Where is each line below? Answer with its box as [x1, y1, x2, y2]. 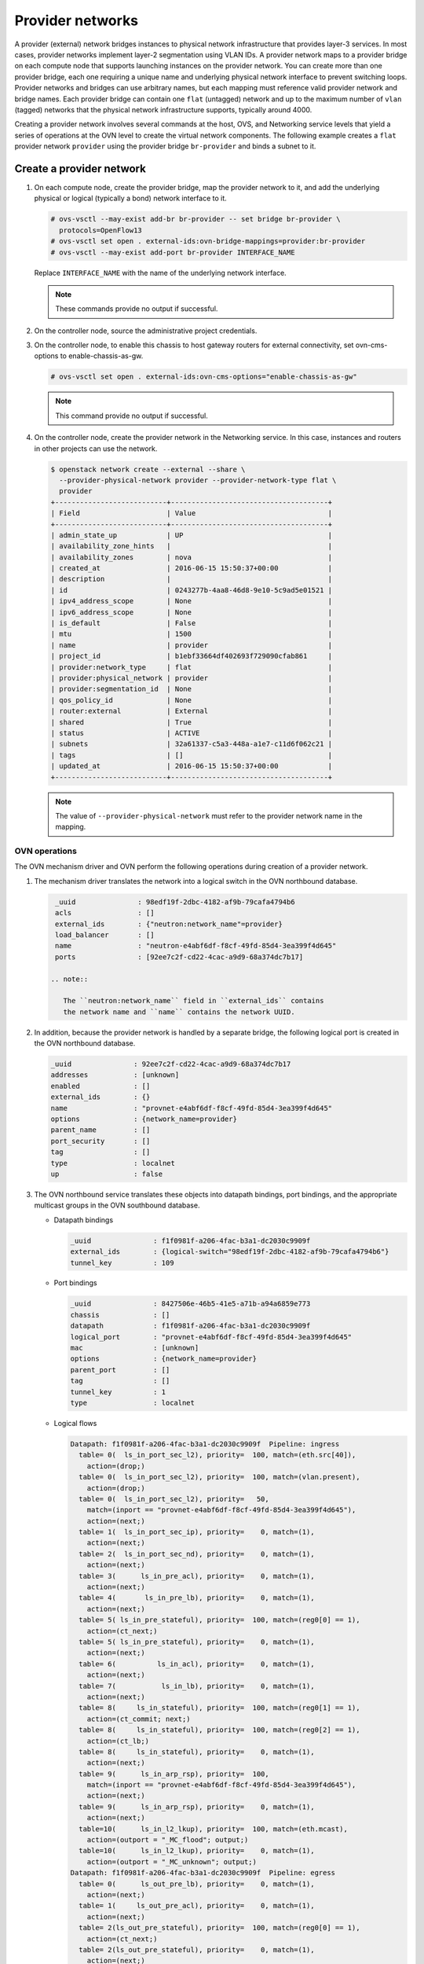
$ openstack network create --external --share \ [50, 464, 246, 474]
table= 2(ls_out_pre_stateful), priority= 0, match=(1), [79, 1945, 315, 1954]
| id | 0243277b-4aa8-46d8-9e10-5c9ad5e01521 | [50, 585, 333, 595]
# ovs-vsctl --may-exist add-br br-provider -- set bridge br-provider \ [50, 214, 341, 224]
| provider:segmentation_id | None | [50, 684, 333, 694]
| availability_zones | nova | [50, 552, 333, 562]
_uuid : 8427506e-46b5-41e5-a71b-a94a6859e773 [70, 1299, 311, 1308]
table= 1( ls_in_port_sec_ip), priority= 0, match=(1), [79, 1528, 315, 1537]
